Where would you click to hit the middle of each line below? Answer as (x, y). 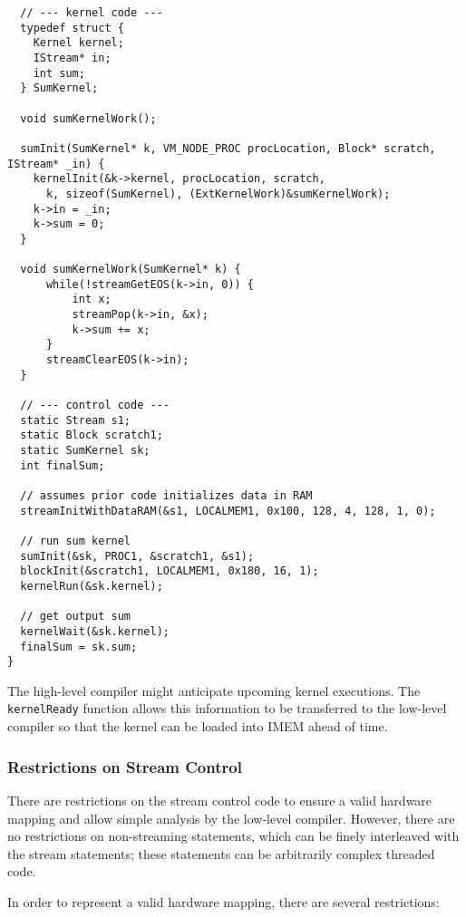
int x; (92, 299)
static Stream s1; (76, 420)
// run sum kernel (76, 541)
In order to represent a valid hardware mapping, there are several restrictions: (223, 901)
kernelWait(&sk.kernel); (95, 631)
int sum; (59, 73)
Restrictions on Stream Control (125, 766)
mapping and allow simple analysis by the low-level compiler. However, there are (231, 818)
